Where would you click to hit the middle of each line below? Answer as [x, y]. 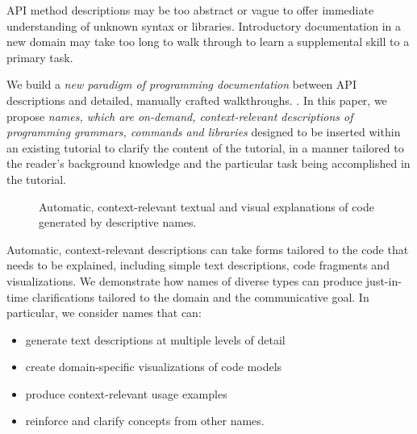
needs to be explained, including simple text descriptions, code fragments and [198, 265]
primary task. [40, 57]
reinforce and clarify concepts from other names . [145, 421]
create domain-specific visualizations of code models [154, 367]
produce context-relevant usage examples [126, 393]
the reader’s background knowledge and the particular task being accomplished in [208, 163]
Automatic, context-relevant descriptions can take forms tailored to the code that [208, 249]
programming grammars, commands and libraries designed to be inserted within [204, 132]
